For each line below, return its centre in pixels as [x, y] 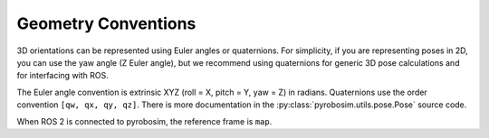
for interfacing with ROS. [62, 76]
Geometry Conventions [106, 23]
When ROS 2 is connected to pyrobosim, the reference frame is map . [144, 121]
